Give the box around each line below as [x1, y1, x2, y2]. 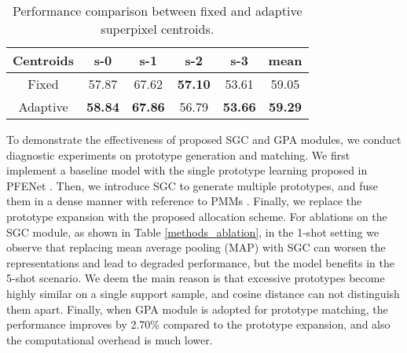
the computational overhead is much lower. [6, 331, 213, 347]
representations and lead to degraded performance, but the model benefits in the [6, 254, 394, 270]
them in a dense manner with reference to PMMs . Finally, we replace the [6, 193, 362, 209]
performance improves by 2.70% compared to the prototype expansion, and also [6, 316, 390, 333]
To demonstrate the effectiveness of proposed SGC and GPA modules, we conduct [6, 131, 401, 147]
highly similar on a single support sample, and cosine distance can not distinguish [6, 285, 400, 301]
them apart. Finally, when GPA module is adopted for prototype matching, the [6, 300, 388, 317]
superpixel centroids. [101, 20, 214, 38]
